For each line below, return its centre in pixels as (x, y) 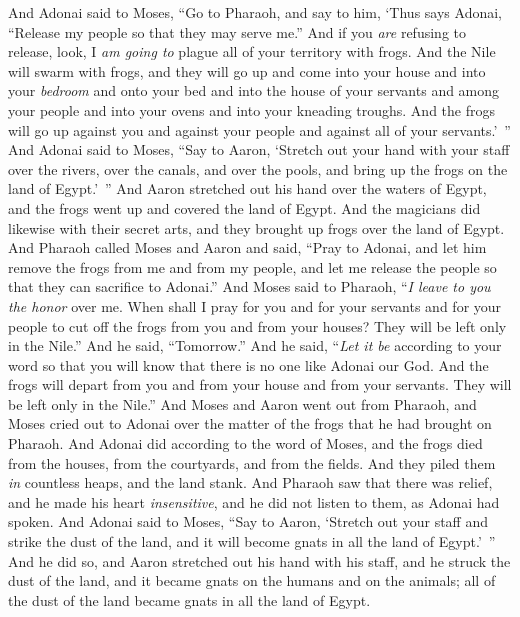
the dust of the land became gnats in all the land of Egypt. (189, 599)
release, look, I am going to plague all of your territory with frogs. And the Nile (252, 51)
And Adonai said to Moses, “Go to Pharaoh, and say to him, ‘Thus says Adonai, (255, 12)
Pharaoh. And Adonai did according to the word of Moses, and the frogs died (245, 443)
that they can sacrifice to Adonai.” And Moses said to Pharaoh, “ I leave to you (249, 286)
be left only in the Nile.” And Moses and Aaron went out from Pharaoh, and (242, 403)
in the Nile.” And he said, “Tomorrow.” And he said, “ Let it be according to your (255, 345)
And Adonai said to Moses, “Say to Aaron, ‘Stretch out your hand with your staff (259, 149)
